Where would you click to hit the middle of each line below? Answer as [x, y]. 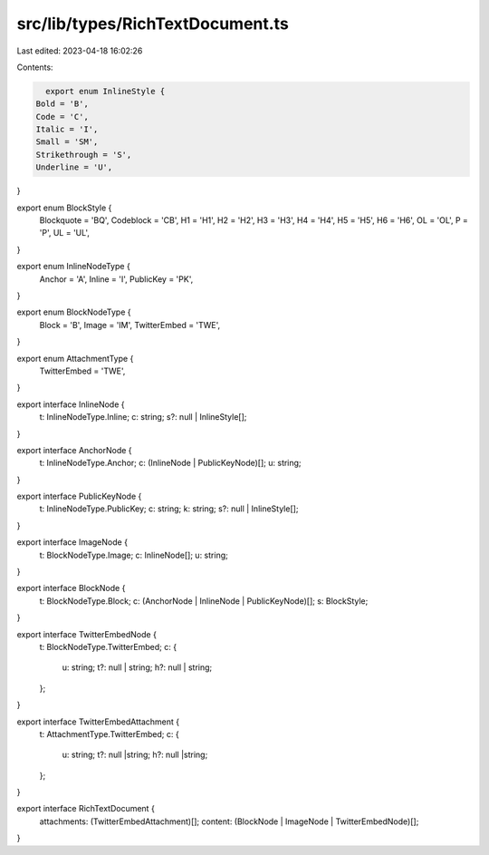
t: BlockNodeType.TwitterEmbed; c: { [108, 646]
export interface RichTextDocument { [86, 809]
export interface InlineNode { [71, 404]
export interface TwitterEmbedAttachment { [98, 722]
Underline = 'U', [74, 167]
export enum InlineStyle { [105, 91]
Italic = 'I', [67, 130]
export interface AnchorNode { [74, 450]
